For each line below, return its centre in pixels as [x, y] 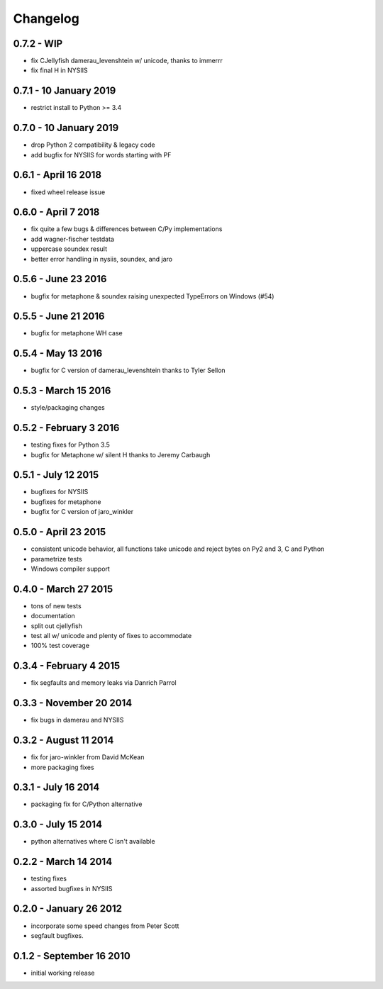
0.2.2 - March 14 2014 [63, 862]
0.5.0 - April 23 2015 [60, 532]
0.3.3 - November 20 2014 [73, 703]
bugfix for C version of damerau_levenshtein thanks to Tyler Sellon [128, 370]
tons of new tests [56, 605]
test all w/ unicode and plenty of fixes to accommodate [111, 636]
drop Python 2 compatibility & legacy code [93, 145]
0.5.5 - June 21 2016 [59, 317]
